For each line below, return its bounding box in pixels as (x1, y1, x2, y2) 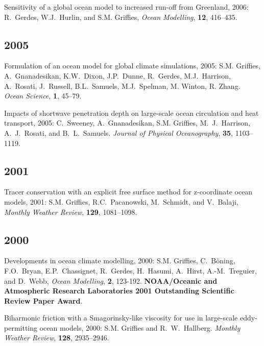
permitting (4, 322, 38, 333)
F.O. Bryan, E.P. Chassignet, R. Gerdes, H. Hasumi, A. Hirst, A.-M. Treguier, (4, 265, 257, 276)
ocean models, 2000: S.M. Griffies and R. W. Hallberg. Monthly (39, 322, 241, 333)
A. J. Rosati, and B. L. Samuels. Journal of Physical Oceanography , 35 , (4, 127, 233, 138)
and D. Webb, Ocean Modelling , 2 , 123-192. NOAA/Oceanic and (4, 275, 218, 286)
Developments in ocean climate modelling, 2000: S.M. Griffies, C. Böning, (4, 255, 235, 266)
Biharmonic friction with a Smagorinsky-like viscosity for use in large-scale (4, 312, 238, 323)
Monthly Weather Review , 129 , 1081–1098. (4, 206, 137, 217)
